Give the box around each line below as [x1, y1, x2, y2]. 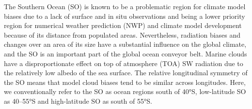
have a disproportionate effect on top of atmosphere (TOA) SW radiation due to [4, 58, 243, 68]
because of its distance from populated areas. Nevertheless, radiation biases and [4, 29, 241, 40]
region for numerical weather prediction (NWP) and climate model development [4, 20, 242, 30]
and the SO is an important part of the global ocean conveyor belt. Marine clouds [4, 48, 247, 58]
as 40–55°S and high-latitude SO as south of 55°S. [4, 95, 152, 106]
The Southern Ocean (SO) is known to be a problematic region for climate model [4, 1, 246, 11]
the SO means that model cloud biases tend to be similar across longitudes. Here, [4, 77, 246, 87]
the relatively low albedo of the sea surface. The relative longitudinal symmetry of [4, 68, 248, 78]
